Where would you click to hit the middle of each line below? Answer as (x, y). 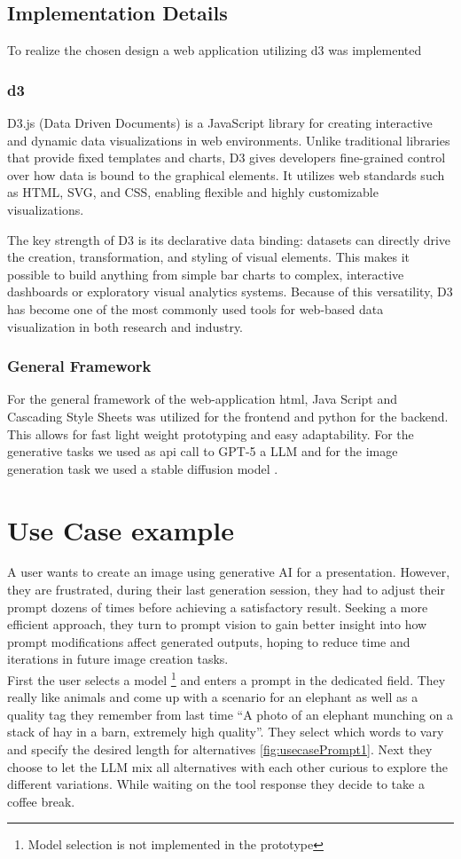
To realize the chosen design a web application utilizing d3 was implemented (215, 50)
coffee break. (41, 801)
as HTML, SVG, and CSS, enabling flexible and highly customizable (193, 192)
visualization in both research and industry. (125, 326)
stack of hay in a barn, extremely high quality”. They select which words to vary (226, 732)
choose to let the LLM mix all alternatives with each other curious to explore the (227, 766)
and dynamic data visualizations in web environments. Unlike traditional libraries (229, 140)
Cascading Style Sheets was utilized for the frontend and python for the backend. (228, 416)
